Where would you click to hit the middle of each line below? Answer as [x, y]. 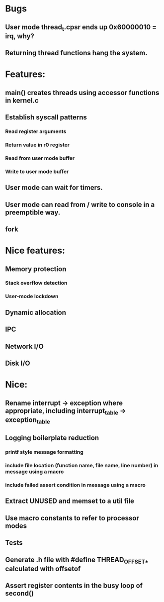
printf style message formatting [44, 452]
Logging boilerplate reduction [52, 438]
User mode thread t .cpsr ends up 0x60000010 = [81, 28]
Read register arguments [36, 131]
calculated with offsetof [43, 568]
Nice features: [35, 251]
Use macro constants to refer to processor [72, 518]
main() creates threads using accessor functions [82, 93]
